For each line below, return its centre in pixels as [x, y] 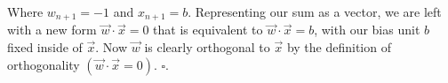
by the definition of [339, 47]
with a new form [52, 30]
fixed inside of [45, 47]
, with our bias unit [367, 30]
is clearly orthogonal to [207, 47]
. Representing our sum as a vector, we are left [315, 11]
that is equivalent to [208, 30]
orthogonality [44, 64]
